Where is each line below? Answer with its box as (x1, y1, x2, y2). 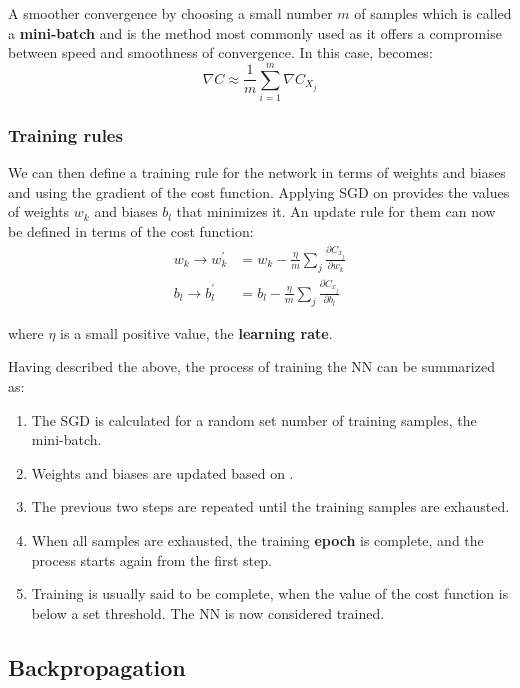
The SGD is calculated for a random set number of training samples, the (31, 409, 477, 430)
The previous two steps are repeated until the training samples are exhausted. (31, 496, 510, 517)
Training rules (8, 122, 123, 147)
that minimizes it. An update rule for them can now (176, 201, 496, 222)
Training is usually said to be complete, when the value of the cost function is (31, 583, 509, 604)
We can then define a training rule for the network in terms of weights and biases (8, 162, 506, 183)
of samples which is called (354, 3, 512, 23)
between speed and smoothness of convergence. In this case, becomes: (8, 42, 433, 63)
